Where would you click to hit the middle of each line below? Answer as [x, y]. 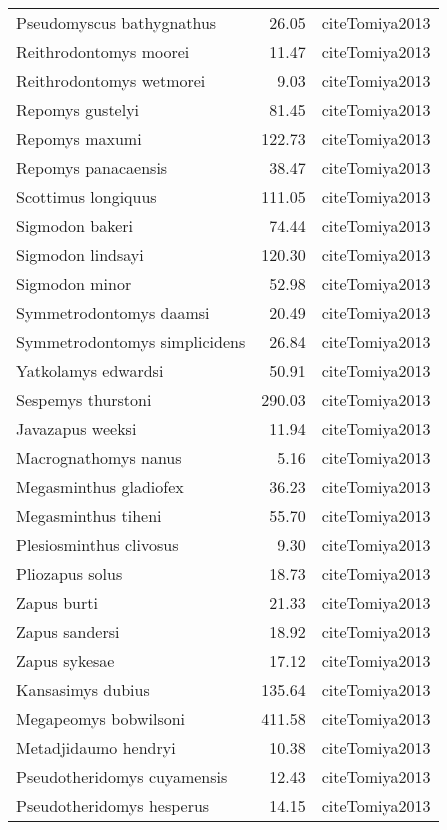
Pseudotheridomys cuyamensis [122, 776]
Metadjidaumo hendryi [96, 747]
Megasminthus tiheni [89, 515]
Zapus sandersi [68, 631]
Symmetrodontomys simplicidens [131, 341]
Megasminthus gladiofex [100, 486]
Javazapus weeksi [76, 428]
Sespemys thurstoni [84, 399]
